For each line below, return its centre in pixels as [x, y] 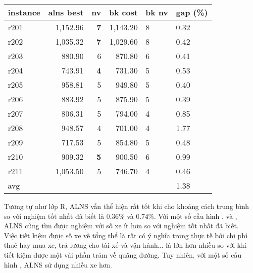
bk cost [124, 12]
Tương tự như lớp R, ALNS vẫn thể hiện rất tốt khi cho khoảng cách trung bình [126, 206]
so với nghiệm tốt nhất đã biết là [54, 216]
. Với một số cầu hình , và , [196, 216]
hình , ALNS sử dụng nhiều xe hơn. [58, 264]
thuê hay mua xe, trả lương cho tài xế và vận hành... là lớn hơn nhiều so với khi [126, 245]
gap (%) [192, 12]
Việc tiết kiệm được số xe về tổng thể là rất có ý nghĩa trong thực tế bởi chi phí [126, 235]
